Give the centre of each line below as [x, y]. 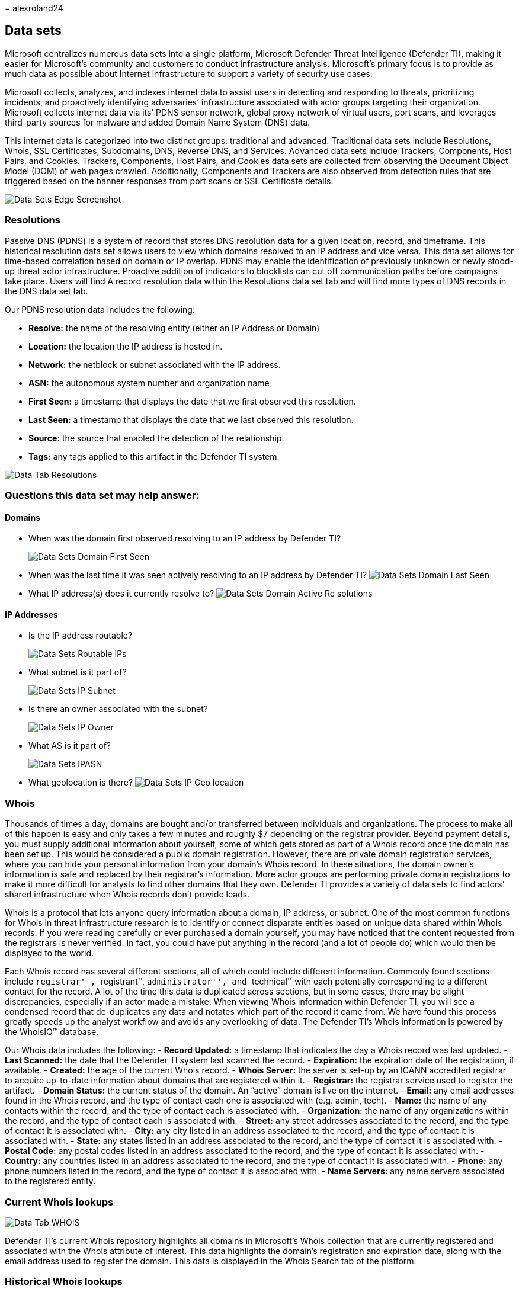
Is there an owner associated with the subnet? [118, 709]
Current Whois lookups [59, 1202]
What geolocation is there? [81, 783]
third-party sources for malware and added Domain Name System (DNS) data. [158, 122]
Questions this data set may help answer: [102, 495]
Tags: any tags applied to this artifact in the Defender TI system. [154, 456]
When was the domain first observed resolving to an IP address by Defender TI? [185, 538]
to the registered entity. [50, 1181]
